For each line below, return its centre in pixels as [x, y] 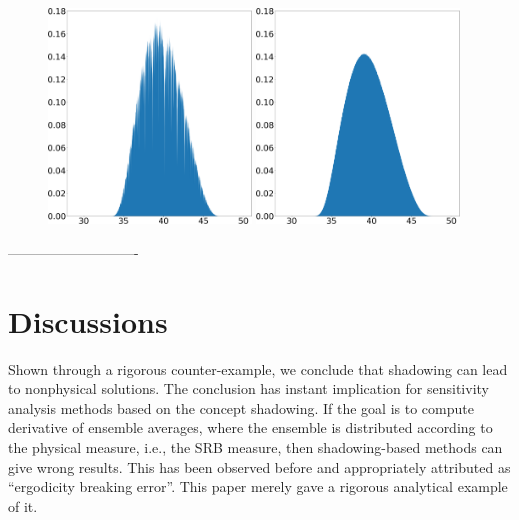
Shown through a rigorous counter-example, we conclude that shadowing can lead [258, 368]
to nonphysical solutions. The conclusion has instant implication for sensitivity [248, 388]
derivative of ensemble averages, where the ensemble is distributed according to [250, 427]
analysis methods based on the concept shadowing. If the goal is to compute [241, 407]
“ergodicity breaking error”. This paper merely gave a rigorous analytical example [258, 486]
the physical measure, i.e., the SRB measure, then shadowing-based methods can [255, 446]
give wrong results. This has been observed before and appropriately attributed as [259, 466]
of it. [23, 505]
